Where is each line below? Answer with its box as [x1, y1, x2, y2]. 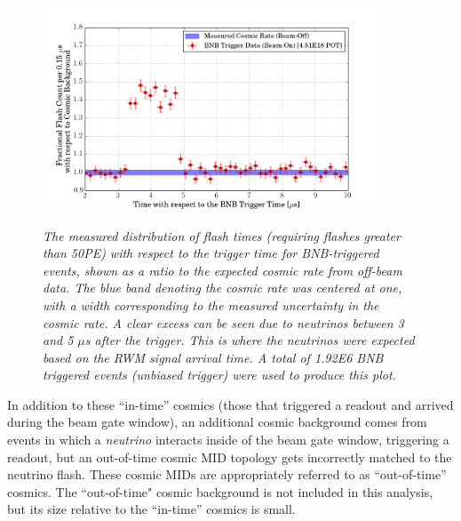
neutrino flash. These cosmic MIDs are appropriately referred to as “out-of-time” [7, 465, 447, 484]
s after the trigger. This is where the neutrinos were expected [84, 331, 415, 349]
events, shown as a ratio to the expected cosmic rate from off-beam [43, 260, 402, 279]
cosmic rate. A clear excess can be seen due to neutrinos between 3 [43, 313, 404, 332]
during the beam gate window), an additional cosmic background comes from [7, 413, 427, 431]
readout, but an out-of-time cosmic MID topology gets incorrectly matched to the [7, 447, 452, 466]
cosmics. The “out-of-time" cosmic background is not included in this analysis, [7, 482, 433, 501]
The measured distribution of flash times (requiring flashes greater [43, 226, 401, 244]
